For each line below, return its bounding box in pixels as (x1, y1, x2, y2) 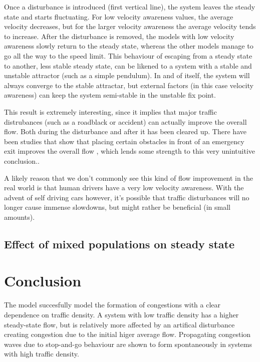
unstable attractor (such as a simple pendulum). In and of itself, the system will (4, 70, 250, 81)
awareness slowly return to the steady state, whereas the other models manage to (4, 41, 253, 51)
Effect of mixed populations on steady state (4, 236, 234, 251)
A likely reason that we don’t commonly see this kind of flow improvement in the (4, 172, 253, 183)
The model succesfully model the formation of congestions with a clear (4, 299, 221, 310)
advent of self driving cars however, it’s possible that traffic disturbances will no (4, 192, 249, 202)
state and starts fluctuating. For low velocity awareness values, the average (4, 11, 233, 22)
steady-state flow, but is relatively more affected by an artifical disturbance (4, 319, 235, 329)
